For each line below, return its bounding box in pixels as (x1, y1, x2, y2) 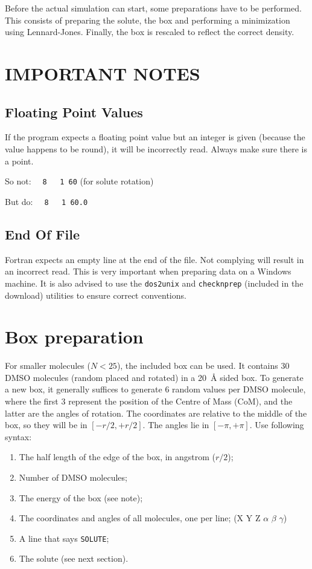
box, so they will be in (5, 418, 88, 431)
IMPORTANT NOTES (5, 60, 200, 85)
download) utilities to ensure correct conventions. (5, 288, 186, 301)
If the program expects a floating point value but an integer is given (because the (5, 131, 305, 143)
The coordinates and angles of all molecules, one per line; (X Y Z (19, 512, 261, 524)
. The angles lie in (142, 418, 209, 431)
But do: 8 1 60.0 (5, 195, 88, 207)
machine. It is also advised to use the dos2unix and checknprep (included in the (5, 276, 304, 289)
